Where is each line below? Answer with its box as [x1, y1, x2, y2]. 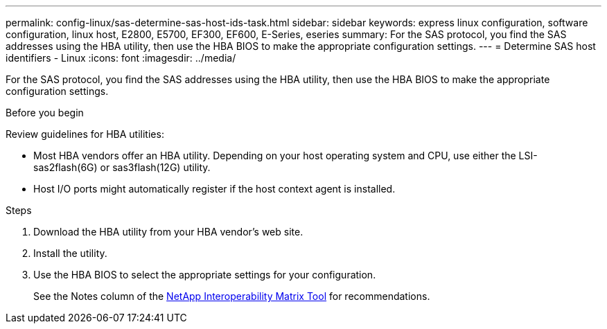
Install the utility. [33, 247, 107, 259]
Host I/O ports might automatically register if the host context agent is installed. [33, 183, 396, 195]
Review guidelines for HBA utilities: [6, 128, 164, 140]
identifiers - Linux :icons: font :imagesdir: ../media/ [6, 52, 236, 64]
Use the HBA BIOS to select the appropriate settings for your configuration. [33, 269, 376, 281]
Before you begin [6, 107, 84, 118]
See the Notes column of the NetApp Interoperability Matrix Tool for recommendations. [33, 290, 430, 302]
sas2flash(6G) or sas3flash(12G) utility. [33, 161, 211, 173]
